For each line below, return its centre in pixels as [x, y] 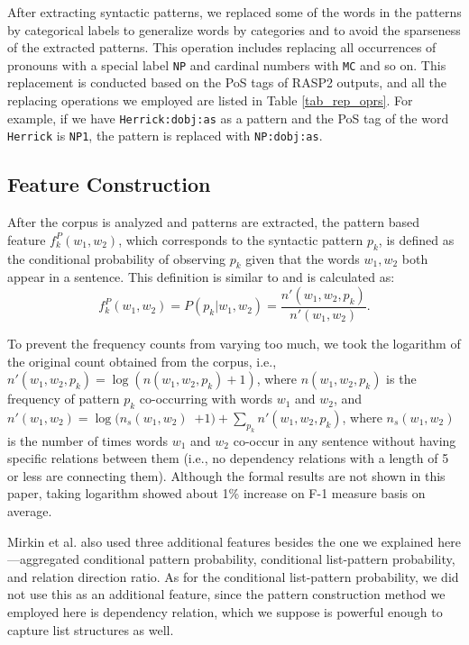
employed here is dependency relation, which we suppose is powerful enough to [225, 612]
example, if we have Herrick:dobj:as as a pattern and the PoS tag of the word [228, 118]
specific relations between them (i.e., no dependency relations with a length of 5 [228, 458]
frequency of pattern [64, 399]
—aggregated [44, 559]
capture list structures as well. [91, 629]
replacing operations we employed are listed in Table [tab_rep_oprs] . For [210, 100]
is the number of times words [88, 440]
